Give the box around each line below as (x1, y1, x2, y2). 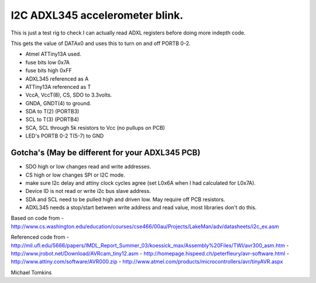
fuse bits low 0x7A (25, 58, 70, 65)
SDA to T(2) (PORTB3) (25, 108, 80, 115)
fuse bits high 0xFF (25, 67, 73, 74)
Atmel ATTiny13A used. (25, 50, 81, 58)
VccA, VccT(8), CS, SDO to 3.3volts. (25, 91, 112, 99)
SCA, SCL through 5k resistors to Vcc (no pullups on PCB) (25, 124, 165, 131)
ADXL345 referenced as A (25, 75, 89, 82)
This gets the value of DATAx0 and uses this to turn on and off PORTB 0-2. (11, 40, 191, 47)
